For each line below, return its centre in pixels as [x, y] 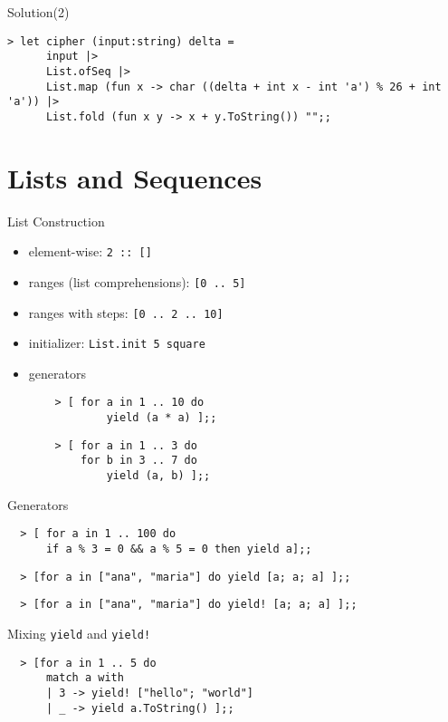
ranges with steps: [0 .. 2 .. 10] [126, 312]
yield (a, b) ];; [158, 476]
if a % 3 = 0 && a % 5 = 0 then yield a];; [179, 549]
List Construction [56, 221]
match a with [85, 678]
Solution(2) [38, 12]
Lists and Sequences [135, 177]
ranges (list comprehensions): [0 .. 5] [137, 281]
